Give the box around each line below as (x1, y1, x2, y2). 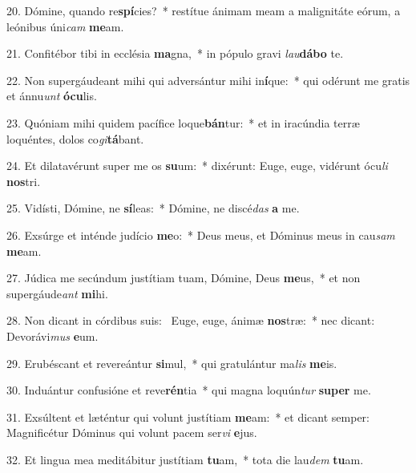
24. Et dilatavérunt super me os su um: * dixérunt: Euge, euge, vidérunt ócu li (6, 157, 388, 174)
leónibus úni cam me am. (6, 18, 124, 34)
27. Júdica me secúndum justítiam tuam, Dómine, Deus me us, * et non (6, 269, 361, 286)
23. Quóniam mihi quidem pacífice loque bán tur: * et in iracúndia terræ (6, 114, 360, 131)
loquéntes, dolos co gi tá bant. (6, 130, 144, 147)
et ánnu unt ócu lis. (6, 87, 97, 104)
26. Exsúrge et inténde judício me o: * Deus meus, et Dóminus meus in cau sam (6, 226, 395, 243)
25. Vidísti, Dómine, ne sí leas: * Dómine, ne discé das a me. (6, 200, 300, 216)
